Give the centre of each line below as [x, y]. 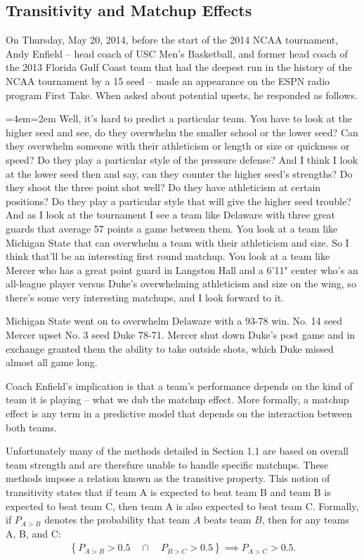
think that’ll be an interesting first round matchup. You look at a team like [168, 256]
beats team [228, 520]
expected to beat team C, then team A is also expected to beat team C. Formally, [182, 506]
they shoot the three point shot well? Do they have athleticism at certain [163, 187]
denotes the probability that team [117, 520]
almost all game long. [52, 362]
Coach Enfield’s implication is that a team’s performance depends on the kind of [179, 385]
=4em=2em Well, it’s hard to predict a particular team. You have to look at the [179, 118]
